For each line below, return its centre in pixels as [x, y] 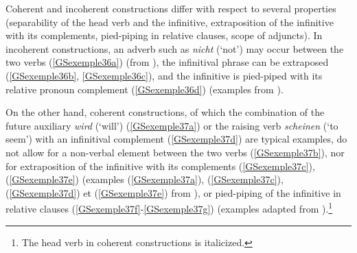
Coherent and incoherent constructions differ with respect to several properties [171, 8]
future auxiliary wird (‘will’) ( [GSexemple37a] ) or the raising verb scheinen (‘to [172, 125]
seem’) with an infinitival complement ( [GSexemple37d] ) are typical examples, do [176, 139]
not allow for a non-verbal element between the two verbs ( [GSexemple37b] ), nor [175, 152]
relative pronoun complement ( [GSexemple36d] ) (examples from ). [145, 89]
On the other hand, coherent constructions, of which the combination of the [165, 112]
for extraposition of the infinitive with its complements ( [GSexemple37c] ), [160, 166]
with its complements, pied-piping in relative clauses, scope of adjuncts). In [164, 35]
